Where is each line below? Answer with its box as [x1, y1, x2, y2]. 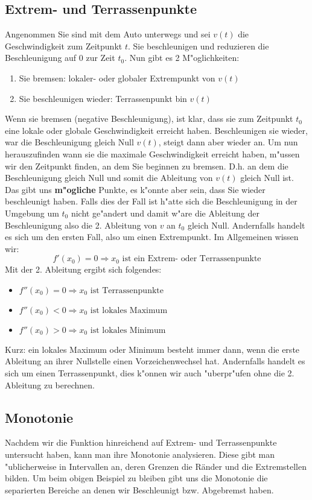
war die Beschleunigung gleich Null [5, 136, 134, 148]
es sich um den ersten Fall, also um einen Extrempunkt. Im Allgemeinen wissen [5, 230, 299, 243]
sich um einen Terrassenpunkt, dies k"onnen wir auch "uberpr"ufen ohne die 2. [5, 367, 294, 379]
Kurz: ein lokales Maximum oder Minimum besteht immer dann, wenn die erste [5, 343, 300, 355]
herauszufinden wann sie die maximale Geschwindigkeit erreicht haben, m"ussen [5, 147, 300, 160]
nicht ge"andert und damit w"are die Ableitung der [71, 206, 259, 219]
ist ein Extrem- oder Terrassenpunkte [122, 255, 261, 264]
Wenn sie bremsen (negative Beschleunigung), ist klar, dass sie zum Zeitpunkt [5, 112, 293, 125]
